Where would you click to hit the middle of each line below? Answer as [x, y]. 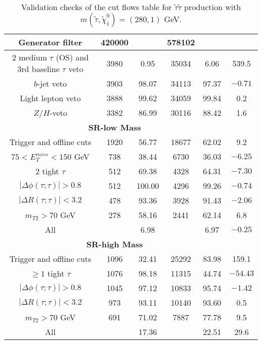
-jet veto [52, 83]
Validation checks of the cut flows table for [96, 7]
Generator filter [50, 42]
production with [213, 7]
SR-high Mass [115, 244]
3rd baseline [39, 69]
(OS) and [72, 57]
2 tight [47, 171]
